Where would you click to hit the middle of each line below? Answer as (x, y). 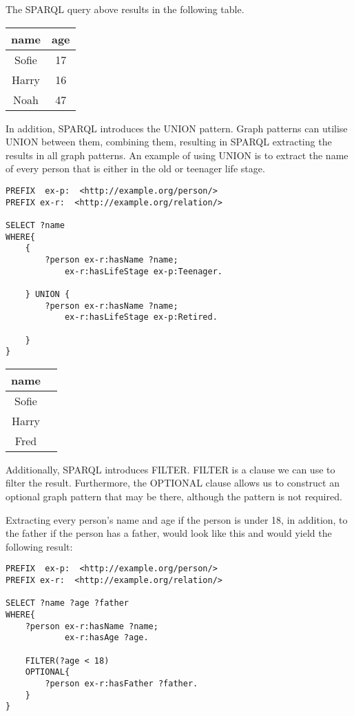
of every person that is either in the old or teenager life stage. (135, 168)
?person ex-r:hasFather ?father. (122, 683)
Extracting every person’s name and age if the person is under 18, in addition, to (177, 519)
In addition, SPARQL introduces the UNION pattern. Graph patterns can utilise (177, 128)
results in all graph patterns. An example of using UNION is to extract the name (177, 155)
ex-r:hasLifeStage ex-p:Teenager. (143, 271)
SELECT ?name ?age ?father (67, 603)
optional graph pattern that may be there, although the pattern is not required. (174, 496)
